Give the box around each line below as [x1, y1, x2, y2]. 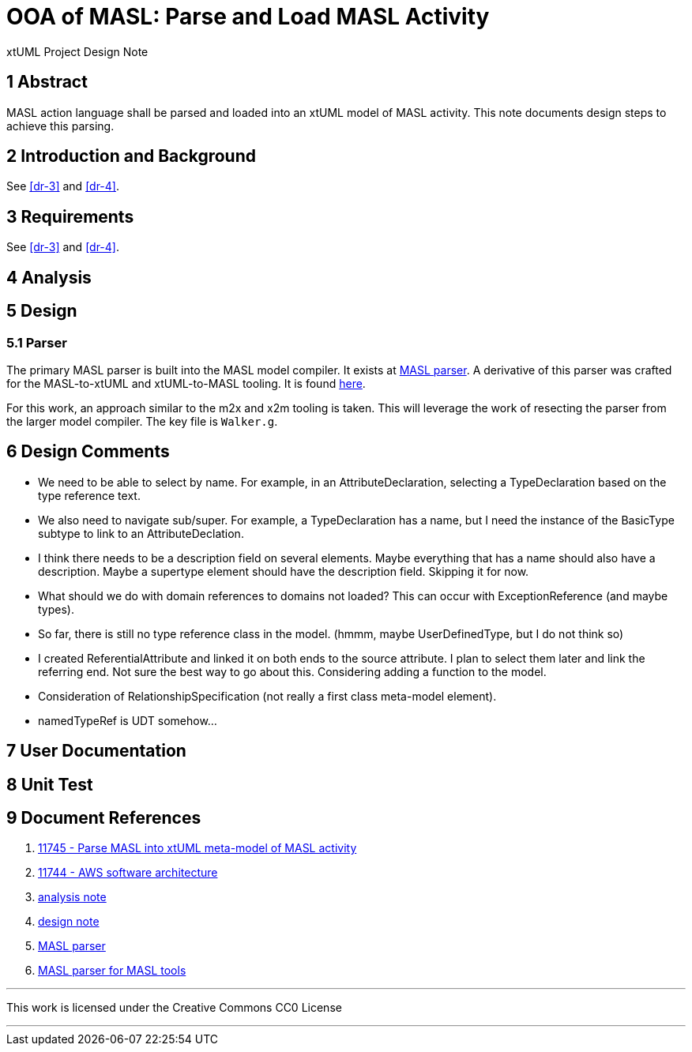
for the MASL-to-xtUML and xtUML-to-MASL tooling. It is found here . [6, 376, 366, 390]
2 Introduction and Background [6, 146, 256, 167]
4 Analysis [6, 267, 92, 287]
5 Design [6, 301, 77, 321]
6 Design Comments [6, 441, 170, 462]
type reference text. [38, 488, 141, 502]
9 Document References [6, 808, 201, 828]
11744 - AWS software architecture [38, 866, 218, 880]
